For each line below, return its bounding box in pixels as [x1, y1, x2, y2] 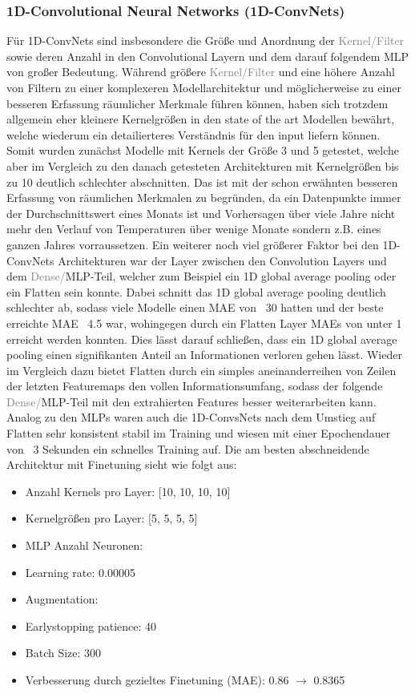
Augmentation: [25, 591, 99, 607]
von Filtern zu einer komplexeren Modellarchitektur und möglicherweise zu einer [6, 79, 401, 95]
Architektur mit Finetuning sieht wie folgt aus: [6, 456, 237, 473]
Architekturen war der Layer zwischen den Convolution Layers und [58, 252, 387, 268]
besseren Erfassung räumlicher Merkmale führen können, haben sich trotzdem [6, 95, 389, 111]
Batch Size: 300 [25, 644, 102, 661]
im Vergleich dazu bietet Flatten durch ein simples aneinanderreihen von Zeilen [6, 361, 397, 378]
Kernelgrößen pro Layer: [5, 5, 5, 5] [25, 510, 198, 527]
